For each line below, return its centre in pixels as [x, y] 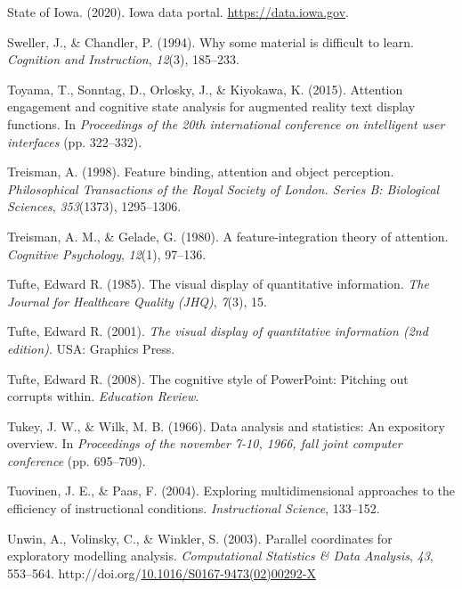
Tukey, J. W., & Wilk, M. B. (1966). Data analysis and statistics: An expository [226, 425]
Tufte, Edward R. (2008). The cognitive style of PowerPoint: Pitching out [208, 378]
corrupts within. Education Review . [103, 396]
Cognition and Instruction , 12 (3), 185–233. [123, 59]
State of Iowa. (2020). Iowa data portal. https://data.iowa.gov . [178, 12]
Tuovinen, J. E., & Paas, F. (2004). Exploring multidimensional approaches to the [231, 491]
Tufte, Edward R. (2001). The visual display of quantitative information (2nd [218, 331]
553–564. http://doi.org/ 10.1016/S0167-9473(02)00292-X [162, 573]
